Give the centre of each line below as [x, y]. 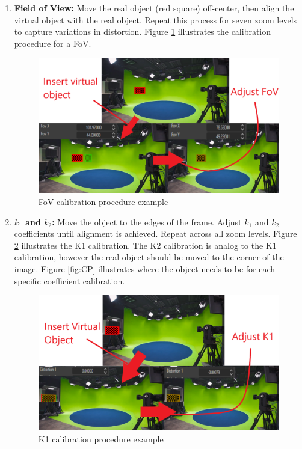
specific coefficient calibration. [69, 280]
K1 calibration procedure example [101, 438]
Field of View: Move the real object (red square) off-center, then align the [154, 8]
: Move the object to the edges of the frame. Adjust [147, 221]
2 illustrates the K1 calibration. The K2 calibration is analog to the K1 [145, 245]
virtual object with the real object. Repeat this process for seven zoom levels [156, 20]
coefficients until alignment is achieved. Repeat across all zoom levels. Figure [156, 234]
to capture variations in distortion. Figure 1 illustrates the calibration [143, 32]
